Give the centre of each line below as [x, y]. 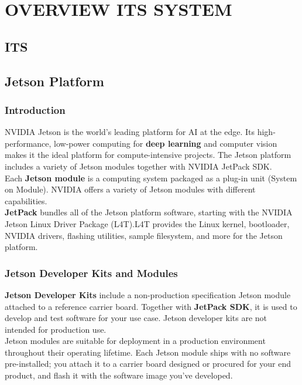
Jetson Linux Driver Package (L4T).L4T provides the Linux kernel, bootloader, [147, 223]
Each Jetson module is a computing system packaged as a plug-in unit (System [151, 178]
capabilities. [26, 200]
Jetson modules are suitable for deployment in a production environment [135, 341]
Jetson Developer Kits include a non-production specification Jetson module [148, 294]
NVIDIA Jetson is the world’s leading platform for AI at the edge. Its [130, 132]
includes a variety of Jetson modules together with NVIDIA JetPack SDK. [138, 166]
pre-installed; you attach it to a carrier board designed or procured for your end [148, 364]
